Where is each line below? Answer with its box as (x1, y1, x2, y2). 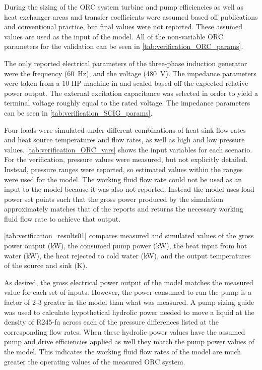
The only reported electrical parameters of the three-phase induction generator (4, 58, 247, 68)
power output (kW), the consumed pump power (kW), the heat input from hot (4, 240, 247, 251)
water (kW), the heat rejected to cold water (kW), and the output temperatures (4, 250, 251, 260)
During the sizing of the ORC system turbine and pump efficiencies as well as (4, 2, 243, 12)
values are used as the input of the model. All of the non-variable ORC (4, 31, 223, 41)
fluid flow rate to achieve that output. (4, 213, 121, 224)
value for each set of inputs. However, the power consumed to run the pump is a (4, 287, 252, 297)
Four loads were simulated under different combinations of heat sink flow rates (4, 124, 246, 135)
